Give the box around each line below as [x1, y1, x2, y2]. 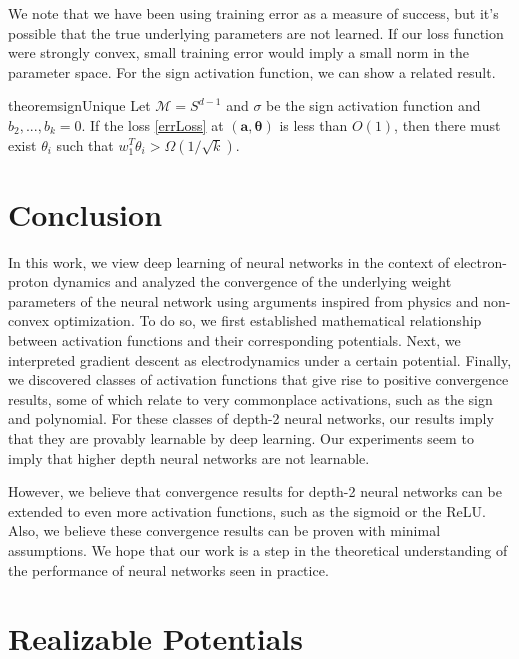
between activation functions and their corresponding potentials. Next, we [8, 330, 461, 351]
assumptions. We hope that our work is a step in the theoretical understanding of [8, 540, 508, 560]
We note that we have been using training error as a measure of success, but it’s [8, 3, 499, 23]
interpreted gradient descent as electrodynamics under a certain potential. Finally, [8, 349, 512, 370]
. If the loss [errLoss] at [81, 114, 224, 135]
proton [8, 271, 49, 292]
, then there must [394, 114, 501, 135]
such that [56, 134, 114, 155]
